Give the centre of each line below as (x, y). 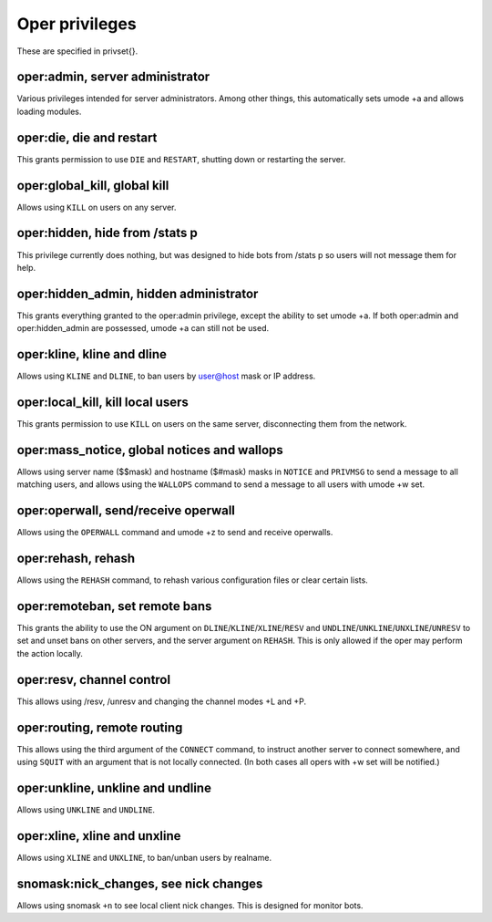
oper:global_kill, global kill (93, 186)
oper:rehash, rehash (76, 559)
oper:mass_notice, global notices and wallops (150, 450)
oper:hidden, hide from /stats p (107, 233)
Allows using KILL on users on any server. (97, 207)
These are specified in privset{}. (77, 51)
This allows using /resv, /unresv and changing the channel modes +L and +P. (162, 701)
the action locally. (50, 653)
